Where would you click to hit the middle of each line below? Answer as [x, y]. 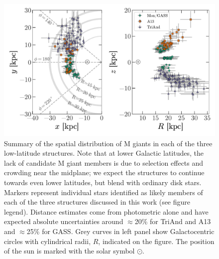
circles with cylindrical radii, [48, 241]
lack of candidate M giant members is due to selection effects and [104, 162]
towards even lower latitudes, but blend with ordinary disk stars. [103, 182]
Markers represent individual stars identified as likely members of [104, 192]
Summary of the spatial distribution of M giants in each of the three [108, 143]
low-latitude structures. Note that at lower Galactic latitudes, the [104, 153]
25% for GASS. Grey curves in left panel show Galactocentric [120, 231]
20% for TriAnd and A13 [173, 221]
